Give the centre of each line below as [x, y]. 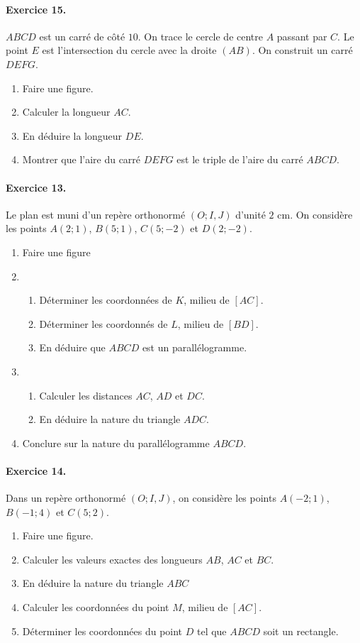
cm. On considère [315, 214]
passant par [302, 36]
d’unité [251, 214]
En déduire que [72, 347]
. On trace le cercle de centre [200, 36]
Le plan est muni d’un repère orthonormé [96, 214]
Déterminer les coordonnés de [103, 323]
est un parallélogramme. [195, 347]
